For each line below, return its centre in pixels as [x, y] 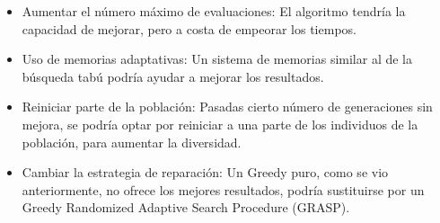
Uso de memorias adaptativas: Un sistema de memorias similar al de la [217, 59]
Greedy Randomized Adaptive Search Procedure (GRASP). [186, 207]
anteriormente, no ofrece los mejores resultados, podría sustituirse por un [223, 189]
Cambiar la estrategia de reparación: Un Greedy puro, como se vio [205, 172]
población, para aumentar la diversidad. [132, 142]
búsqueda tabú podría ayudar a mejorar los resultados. [173, 76]
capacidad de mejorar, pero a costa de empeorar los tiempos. [189, 28]
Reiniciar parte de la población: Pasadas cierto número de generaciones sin [227, 107]
